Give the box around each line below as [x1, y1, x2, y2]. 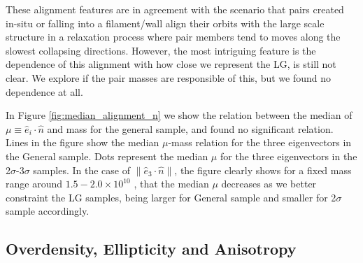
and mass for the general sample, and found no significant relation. [47, 121, 334, 136]
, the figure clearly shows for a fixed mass [174, 162, 352, 177]
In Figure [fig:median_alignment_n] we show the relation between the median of [6, 108, 353, 122]
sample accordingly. [6, 204, 90, 218]
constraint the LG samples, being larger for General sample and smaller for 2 [6, 190, 336, 204]
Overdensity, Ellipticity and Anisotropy [6, 238, 297, 260]
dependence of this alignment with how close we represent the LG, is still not [6, 57, 336, 71]
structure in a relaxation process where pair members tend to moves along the [6, 29, 341, 44]
